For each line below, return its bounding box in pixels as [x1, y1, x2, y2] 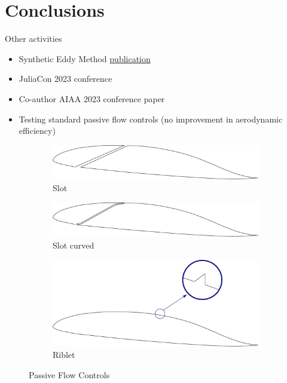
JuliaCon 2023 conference [19, 72, 112, 85]
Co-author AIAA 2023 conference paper [19, 92, 165, 105]
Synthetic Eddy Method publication [19, 52, 151, 65]
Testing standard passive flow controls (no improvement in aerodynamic [19, 112, 283, 125]
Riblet [53, 348, 75, 361]
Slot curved [53, 239, 94, 252]
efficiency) [19, 124, 56, 137]
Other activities [5, 32, 62, 45]
